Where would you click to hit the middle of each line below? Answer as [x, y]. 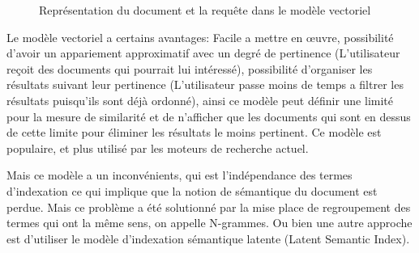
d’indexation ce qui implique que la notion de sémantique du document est [192, 190]
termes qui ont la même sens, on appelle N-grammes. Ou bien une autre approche [209, 223]
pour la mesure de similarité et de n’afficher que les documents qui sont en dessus [209, 116]
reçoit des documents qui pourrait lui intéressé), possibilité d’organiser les [190, 68]
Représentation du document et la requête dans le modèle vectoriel [205, 10]
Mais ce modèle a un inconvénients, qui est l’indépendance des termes [180, 175]
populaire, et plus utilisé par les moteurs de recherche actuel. [158, 148]
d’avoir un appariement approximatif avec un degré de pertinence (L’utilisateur [203, 53]
